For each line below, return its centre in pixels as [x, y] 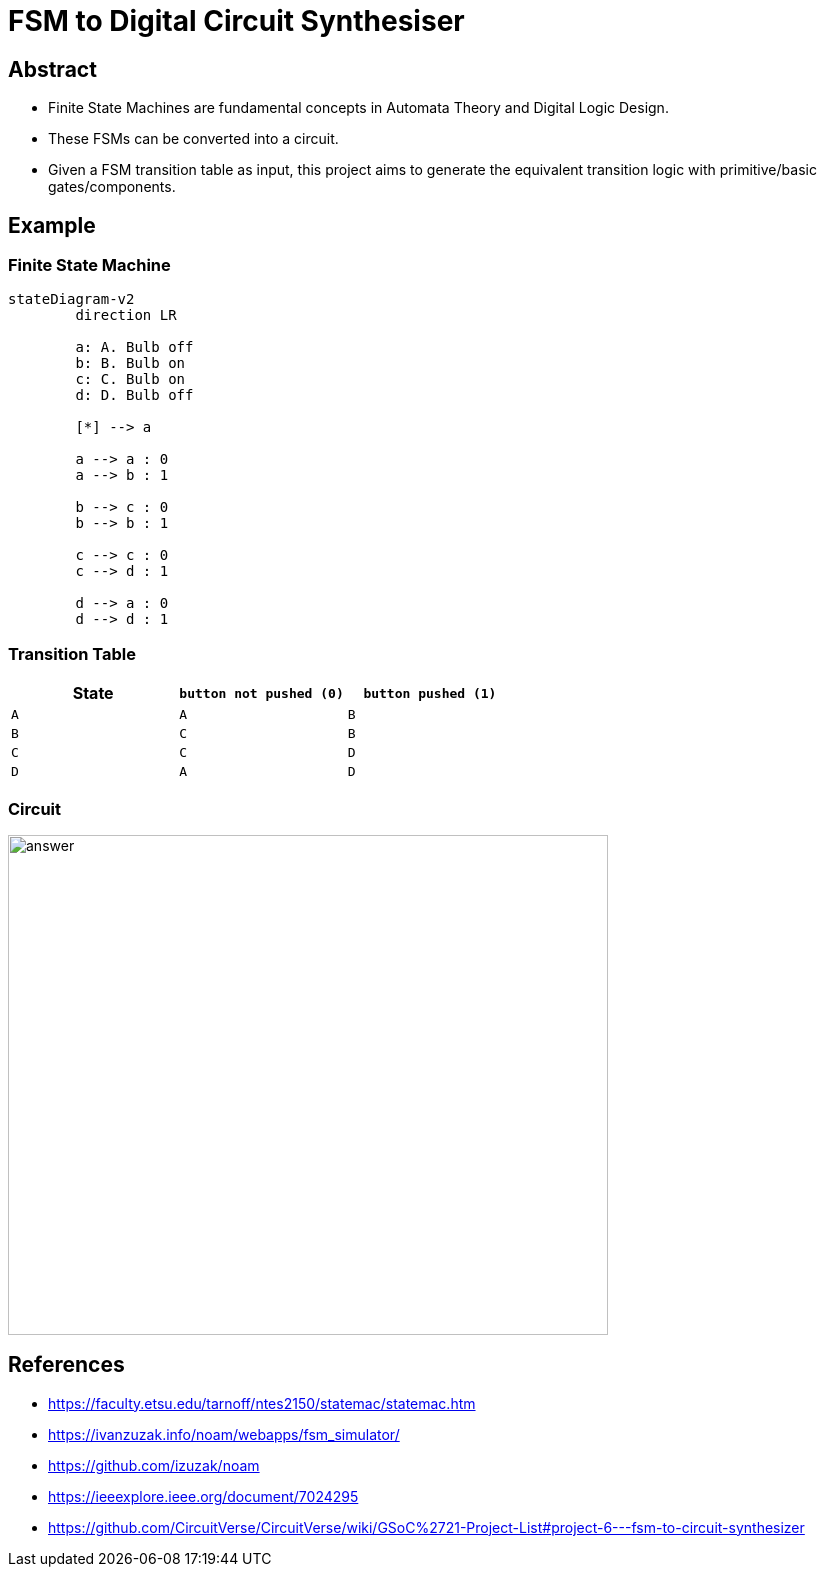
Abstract [52, 69]
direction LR [126, 315]
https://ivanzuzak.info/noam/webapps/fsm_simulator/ [224, 1434]
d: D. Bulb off [134, 395]
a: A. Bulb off [134, 347]
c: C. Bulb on [130, 379]
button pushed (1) [430, 693]
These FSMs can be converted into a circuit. [193, 139]
